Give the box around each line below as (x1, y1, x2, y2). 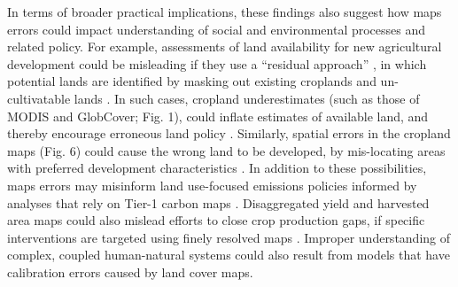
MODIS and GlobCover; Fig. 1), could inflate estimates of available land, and (7, 106, 429, 125)
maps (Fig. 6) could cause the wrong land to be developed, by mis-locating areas (7, 141, 446, 159)
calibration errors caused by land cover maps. (7, 262, 253, 281)
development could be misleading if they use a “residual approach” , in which (7, 54, 427, 73)
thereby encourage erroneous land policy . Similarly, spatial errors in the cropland (7, 124, 451, 143)
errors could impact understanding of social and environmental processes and (7, 19, 426, 38)
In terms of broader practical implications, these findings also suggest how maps (7, 3, 442, 20)
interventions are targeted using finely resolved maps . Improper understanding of (7, 228, 451, 246)
